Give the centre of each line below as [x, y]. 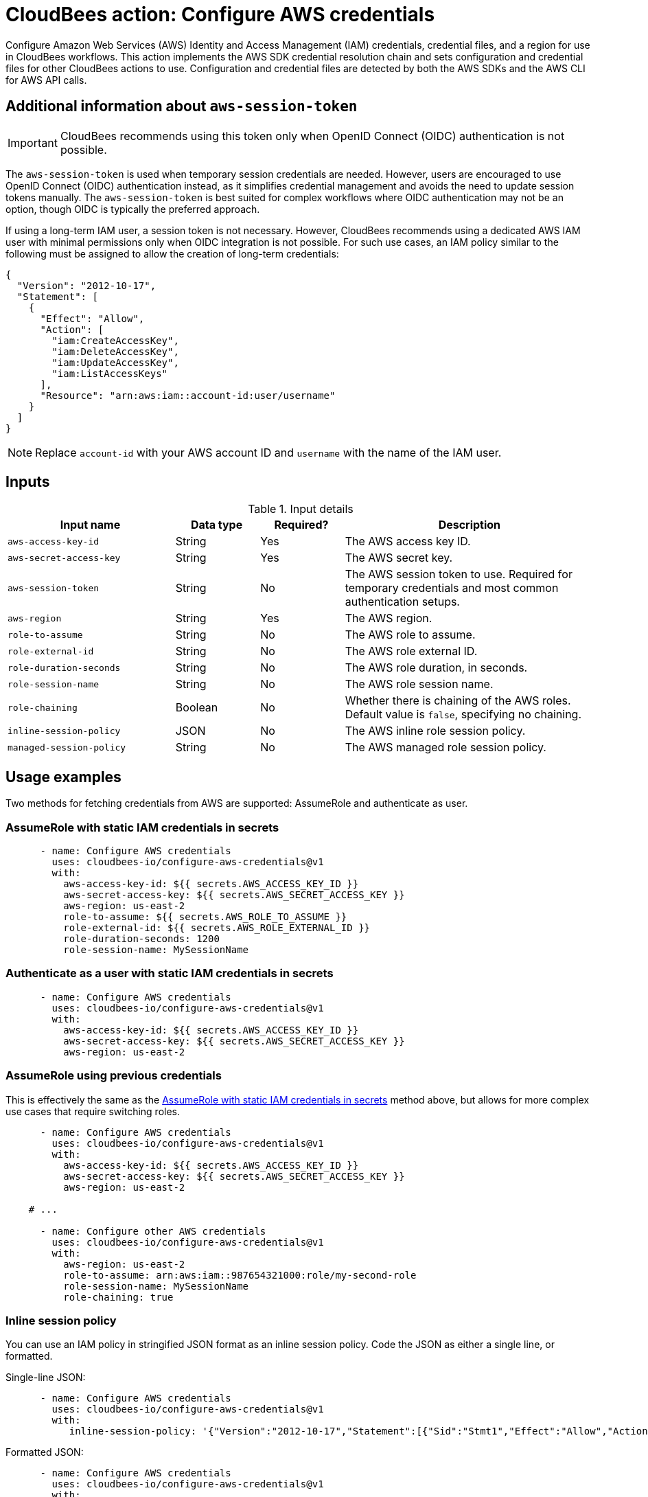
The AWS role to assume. [410, 635]
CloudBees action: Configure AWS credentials [220, 14]
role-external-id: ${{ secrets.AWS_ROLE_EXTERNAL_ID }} [217, 928]
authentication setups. [402, 602]
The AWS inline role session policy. [435, 731]
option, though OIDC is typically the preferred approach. [133, 209]
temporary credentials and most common [452, 588]
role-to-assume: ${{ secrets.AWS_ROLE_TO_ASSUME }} [205, 917]
